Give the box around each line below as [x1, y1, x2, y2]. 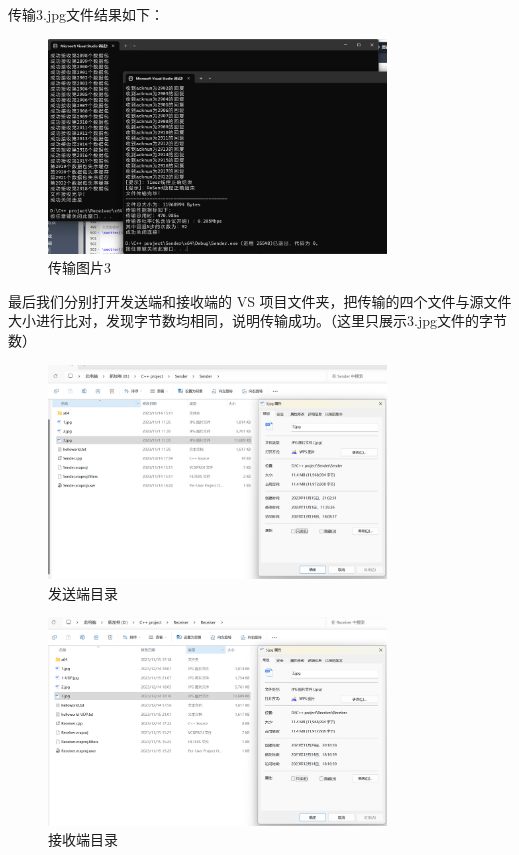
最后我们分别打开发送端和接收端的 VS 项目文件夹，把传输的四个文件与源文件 [8, 290, 512, 311]
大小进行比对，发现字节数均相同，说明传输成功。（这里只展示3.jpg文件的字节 [8, 310, 507, 331]
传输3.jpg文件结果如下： [8, 4, 164, 24]
